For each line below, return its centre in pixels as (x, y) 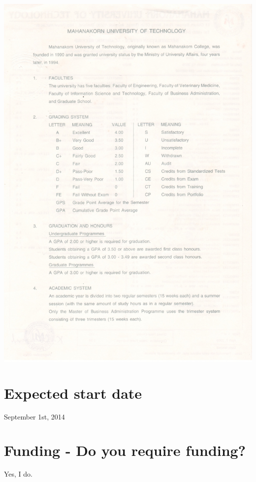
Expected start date (73, 393)
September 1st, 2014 (34, 416)
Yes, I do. (18, 474)
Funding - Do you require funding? (125, 450)
